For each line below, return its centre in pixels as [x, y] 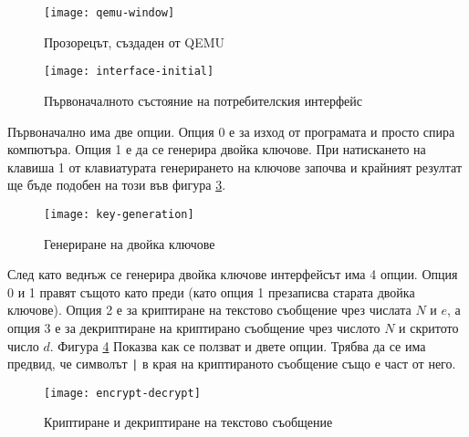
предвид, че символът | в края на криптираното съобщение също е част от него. [232, 364]
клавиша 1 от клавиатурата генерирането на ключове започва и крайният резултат [235, 166]
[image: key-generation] [119, 214]
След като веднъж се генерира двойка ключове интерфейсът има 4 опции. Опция [233, 274]
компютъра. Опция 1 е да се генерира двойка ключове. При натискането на [217, 149]
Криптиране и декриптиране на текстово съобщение [188, 422]
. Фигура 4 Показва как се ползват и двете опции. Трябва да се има [238, 345]
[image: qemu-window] [109, 13]
